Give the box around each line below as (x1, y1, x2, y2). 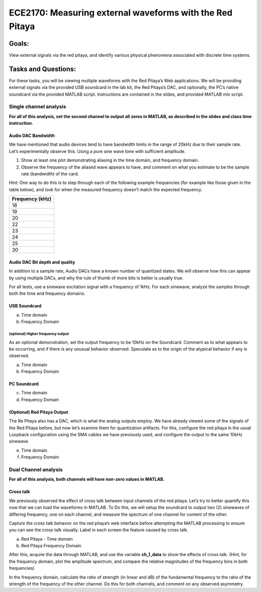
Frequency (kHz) (12, 196, 52, 203)
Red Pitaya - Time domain (21, 536, 73, 541)
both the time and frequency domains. (9, 290, 86, 296)
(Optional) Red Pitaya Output (9, 409, 68, 415)
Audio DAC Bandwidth (9, 133, 55, 138)
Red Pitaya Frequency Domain (21, 543, 82, 549)
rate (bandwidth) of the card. (21, 171, 79, 177)
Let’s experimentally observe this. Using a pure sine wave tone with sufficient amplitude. (9, 148, 186, 154)
